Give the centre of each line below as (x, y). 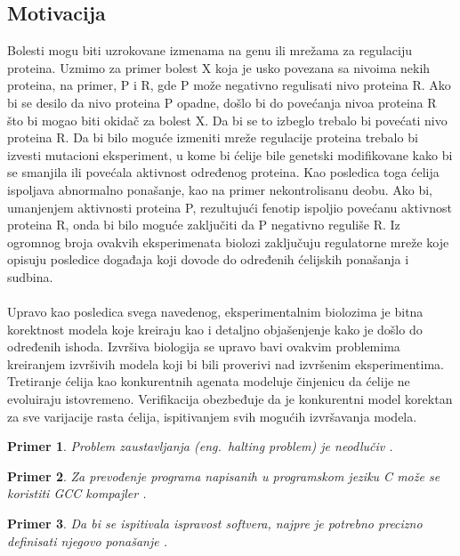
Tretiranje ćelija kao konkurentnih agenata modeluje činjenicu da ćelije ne (209, 381)
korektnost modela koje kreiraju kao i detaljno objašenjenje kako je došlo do (215, 329)
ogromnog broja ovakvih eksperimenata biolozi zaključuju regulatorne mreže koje (228, 242)
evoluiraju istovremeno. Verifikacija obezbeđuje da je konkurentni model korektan (230, 399)
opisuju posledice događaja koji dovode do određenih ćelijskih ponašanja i (208, 259)
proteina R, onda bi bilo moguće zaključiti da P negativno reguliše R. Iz (204, 225)
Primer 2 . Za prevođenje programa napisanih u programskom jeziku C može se (224, 475)
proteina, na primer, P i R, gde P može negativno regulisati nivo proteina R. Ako (229, 85)
